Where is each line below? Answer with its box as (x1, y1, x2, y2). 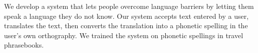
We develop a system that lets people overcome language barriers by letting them (4, 1, 254, 11)
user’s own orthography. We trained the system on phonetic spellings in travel (4, 30, 243, 40)
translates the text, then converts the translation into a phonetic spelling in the (4, 20, 248, 31)
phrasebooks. (4, 40, 44, 50)
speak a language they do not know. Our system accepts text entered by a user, (4, 10, 249, 21)
